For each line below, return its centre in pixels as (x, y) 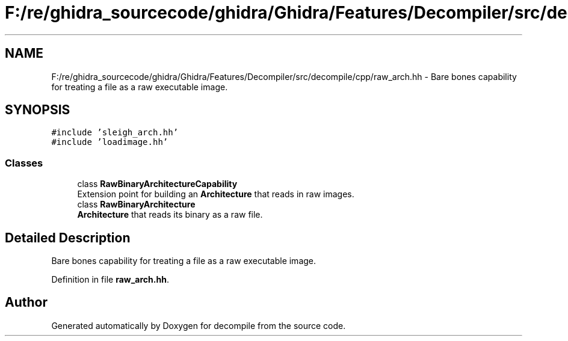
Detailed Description (68, 238)
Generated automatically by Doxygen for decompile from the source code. (199, 325)
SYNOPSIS (38, 110)
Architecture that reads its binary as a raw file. (170, 215)
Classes (24, 163)
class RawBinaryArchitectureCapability (157, 184)
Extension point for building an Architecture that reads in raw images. (216, 194)
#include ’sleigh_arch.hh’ (115, 133)
